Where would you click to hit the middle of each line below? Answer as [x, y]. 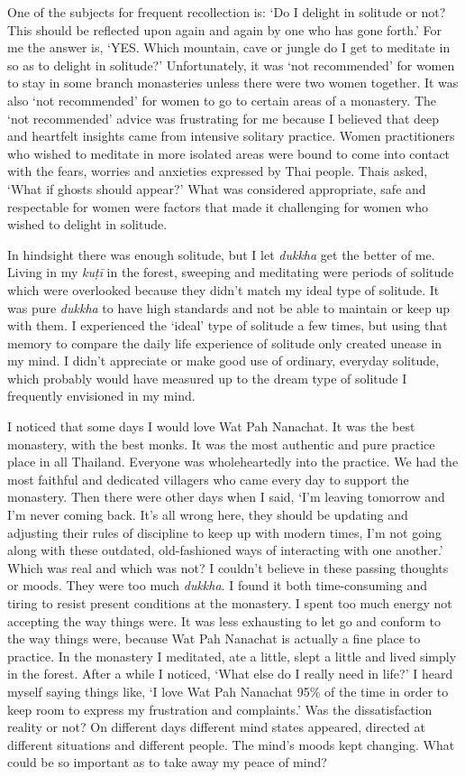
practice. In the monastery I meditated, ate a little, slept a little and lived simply [232, 656]
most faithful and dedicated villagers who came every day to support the [208, 479]
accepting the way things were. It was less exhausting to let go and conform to [224, 620]
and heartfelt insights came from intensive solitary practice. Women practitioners [231, 136]
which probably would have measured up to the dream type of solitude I [207, 378]
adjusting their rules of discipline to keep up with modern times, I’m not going [224, 532]
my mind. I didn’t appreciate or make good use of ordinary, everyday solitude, [223, 361]
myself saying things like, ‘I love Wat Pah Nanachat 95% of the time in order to [228, 691]
